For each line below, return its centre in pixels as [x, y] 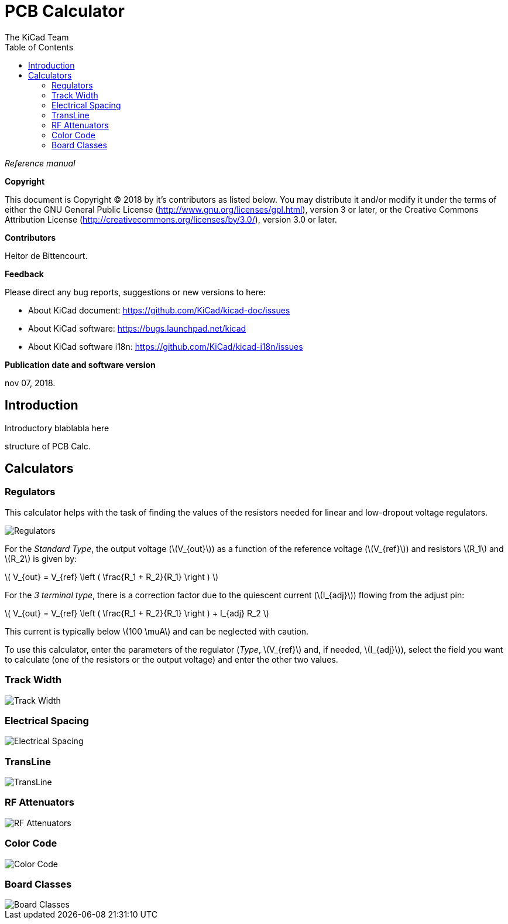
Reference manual [40, 163]
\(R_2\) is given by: [41, 558]
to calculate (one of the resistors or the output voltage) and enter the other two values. [171, 659]
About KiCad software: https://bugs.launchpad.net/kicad [137, 328]
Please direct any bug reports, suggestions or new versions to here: [135, 292]
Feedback [24, 274]
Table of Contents [39, 47]
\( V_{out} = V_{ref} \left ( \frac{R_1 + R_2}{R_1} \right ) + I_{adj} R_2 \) [137, 613]
